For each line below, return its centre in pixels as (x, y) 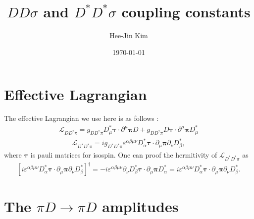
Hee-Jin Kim (129, 35)
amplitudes (140, 206)
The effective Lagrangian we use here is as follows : (81, 118)
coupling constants (186, 12)
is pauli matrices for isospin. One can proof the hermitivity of (124, 154)
